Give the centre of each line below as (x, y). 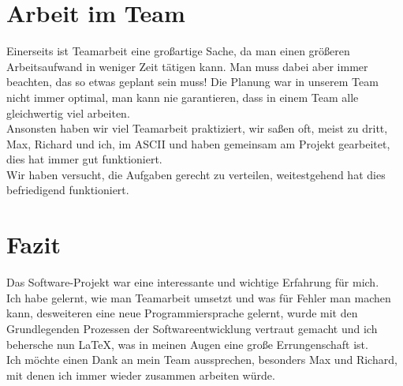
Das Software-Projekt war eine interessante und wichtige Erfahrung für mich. (193, 282)
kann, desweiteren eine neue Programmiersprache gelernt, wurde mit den (182, 313)
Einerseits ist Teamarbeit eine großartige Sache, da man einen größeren (178, 51)
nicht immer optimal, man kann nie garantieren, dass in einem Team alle (183, 97)
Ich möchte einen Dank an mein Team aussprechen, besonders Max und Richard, (202, 360)
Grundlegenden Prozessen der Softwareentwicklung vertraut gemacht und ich (192, 328)
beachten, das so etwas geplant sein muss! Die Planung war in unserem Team (192, 82)
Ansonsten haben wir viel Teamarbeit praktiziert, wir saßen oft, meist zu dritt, (197, 128)
